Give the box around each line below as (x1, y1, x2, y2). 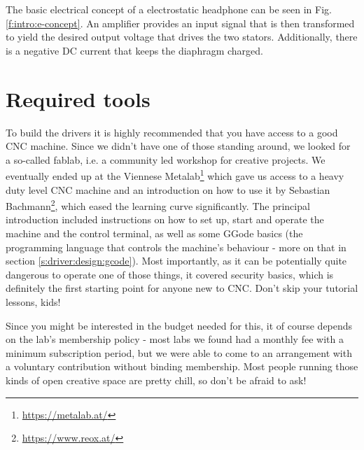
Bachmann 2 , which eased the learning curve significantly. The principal (6, 197, 310, 213)
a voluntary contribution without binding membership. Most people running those (6, 359, 358, 374)
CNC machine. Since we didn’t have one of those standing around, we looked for (6, 139, 351, 153)
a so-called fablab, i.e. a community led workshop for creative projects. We (6, 152, 325, 167)
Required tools (6, 84, 150, 113)
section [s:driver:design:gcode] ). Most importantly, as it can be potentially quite (6, 253, 347, 268)
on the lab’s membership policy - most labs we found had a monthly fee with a (6, 332, 344, 346)
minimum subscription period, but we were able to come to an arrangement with (6, 345, 352, 360)
